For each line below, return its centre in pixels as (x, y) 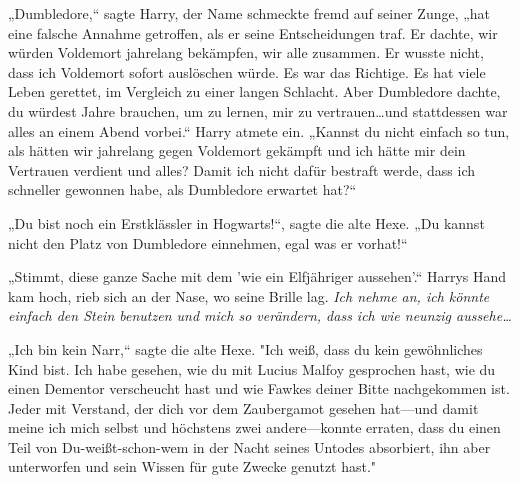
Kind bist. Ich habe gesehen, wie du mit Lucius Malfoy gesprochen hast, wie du (252, 368)
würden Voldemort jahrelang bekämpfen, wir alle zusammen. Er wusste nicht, (246, 52)
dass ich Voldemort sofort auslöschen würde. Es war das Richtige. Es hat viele (247, 71)
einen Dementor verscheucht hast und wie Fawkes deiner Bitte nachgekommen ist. (259, 388)
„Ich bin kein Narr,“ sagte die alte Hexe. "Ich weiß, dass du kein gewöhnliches (245, 348)
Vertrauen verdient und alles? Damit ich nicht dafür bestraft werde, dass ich (242, 169)
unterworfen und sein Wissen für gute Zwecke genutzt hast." (192, 466)
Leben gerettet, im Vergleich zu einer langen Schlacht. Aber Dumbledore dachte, (254, 91)
